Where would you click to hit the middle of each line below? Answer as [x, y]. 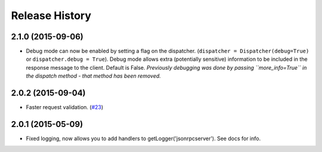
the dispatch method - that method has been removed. [93, 76]
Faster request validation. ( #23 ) [65, 107]
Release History [51, 15]
